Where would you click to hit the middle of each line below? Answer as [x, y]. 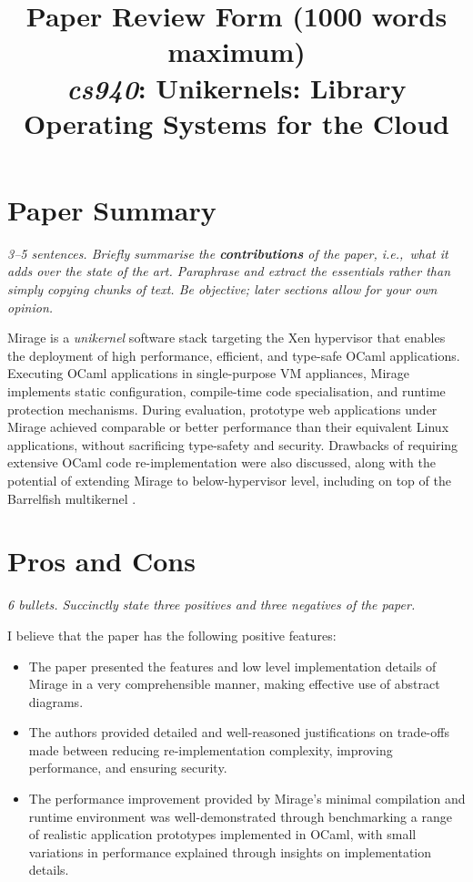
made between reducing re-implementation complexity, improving [211, 749]
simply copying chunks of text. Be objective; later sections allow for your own [222, 289]
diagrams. [56, 701]
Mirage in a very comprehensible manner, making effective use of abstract [234, 684]
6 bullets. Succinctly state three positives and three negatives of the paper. [211, 605]
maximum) [236, 51]
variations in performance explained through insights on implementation [230, 851]
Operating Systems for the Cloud [236, 123]
